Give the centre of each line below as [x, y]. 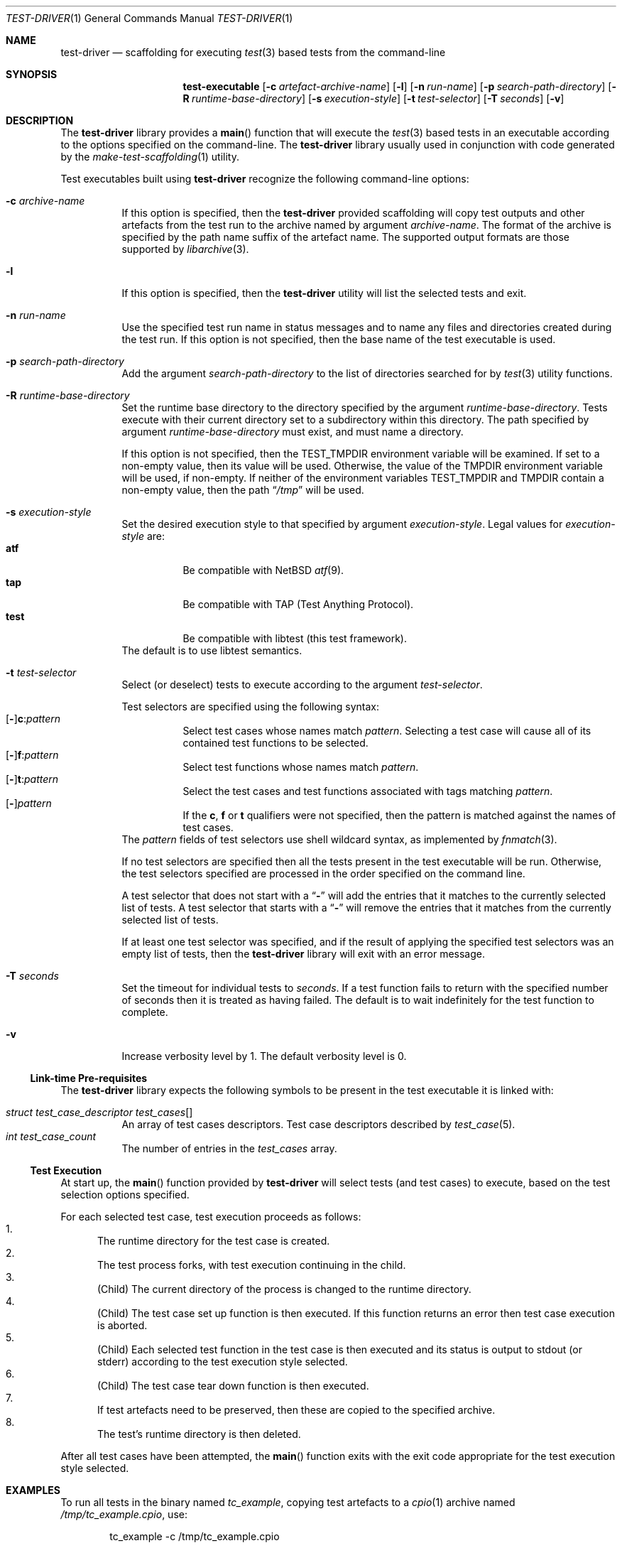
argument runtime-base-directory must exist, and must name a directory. [293, 432]
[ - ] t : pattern [32, 779]
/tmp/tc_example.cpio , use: [124, 1514]
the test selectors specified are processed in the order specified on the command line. [323, 873]
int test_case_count [51, 1136]
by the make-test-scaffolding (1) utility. [150, 157]
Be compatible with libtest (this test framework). [295, 638]
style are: [143, 536]
